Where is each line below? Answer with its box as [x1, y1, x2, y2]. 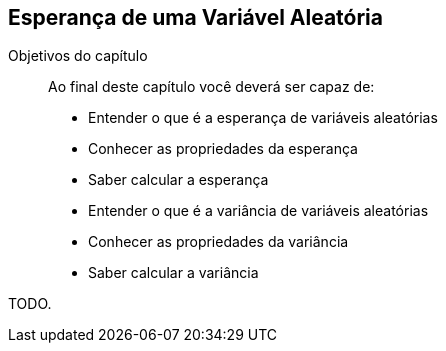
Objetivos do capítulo [8, 47, 148, 65]
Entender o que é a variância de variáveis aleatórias [88, 202, 429, 220]
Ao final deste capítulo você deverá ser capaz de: [48, 78, 375, 96]
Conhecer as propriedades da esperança [88, 140, 358, 158]
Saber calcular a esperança [88, 171, 269, 189]
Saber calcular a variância [88, 264, 259, 282]
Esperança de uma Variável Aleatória [8, 5, 383, 30]
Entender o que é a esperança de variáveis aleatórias [88, 109, 438, 127]
